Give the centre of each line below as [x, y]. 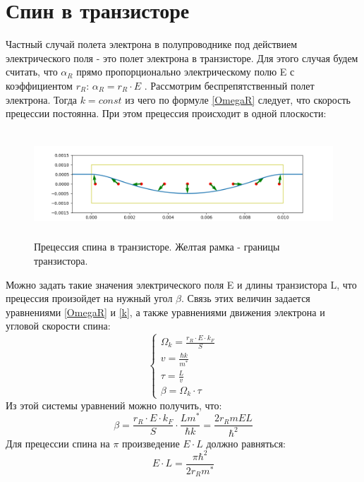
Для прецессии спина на [58, 443]
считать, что [32, 72]
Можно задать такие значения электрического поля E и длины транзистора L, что [181, 284]
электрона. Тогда [42, 99]
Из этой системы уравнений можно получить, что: [114, 405]
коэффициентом [39, 85]
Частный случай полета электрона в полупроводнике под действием [152, 44]
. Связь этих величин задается [246, 298]
